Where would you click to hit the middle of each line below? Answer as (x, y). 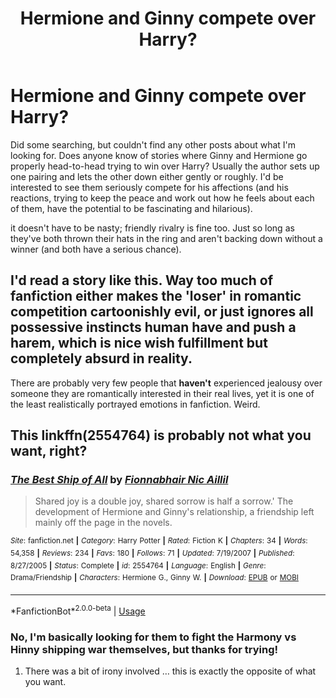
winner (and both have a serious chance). (96, 249)
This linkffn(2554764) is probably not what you (161, 435)
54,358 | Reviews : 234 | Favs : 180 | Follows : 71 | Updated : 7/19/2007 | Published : (152, 553)
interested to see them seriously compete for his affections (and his (149, 187)
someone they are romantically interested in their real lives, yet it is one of (162, 393)
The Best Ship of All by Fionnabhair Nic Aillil (119, 480)
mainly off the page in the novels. (103, 523)
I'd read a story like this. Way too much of (142, 280)
